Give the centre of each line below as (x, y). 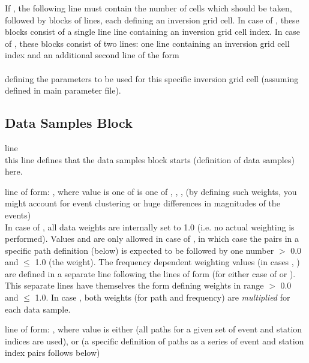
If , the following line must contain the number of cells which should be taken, (148, 8)
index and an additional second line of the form (92, 55)
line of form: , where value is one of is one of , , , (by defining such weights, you (151, 191)
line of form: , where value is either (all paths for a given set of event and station (154, 329)
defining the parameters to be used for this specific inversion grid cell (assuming (152, 78)
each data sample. (38, 309)
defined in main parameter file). (63, 90)
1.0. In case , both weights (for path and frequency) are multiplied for (163, 297)
